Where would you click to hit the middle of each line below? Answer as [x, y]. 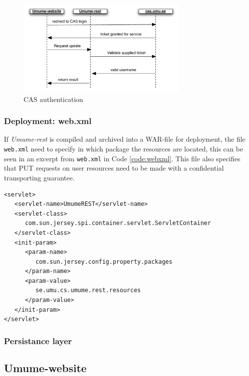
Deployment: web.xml [48, 121]
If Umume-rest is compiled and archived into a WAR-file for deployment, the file [125, 139]
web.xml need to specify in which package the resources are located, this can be [124, 149]
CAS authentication [53, 99]
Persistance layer [38, 340]
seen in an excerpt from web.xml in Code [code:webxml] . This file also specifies [122, 158]
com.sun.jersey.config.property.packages [104, 262]
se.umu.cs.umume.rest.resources [88, 290]
